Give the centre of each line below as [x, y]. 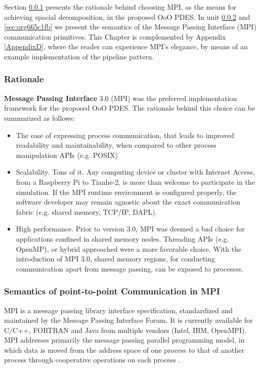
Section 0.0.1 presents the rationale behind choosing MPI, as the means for [120, 7]
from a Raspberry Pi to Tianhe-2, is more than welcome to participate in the [135, 181]
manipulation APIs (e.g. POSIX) [67, 155]
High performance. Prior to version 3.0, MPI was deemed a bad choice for [130, 229]
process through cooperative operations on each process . [92, 360]
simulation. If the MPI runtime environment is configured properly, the [126, 192]
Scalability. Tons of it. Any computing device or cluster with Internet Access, [135, 172]
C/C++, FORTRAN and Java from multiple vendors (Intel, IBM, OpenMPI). [125, 330]
